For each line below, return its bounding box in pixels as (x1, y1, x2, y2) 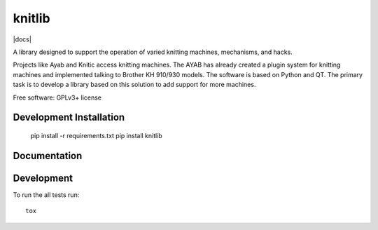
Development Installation (13, 111, 125, 123)
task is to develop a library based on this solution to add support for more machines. (13, 81, 256, 89)
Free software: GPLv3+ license (13, 93, 101, 102)
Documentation (13, 149, 83, 161)
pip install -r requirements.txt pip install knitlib (30, 131, 162, 140)
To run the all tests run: (13, 190, 80, 199)
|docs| (13, 35, 31, 43)
